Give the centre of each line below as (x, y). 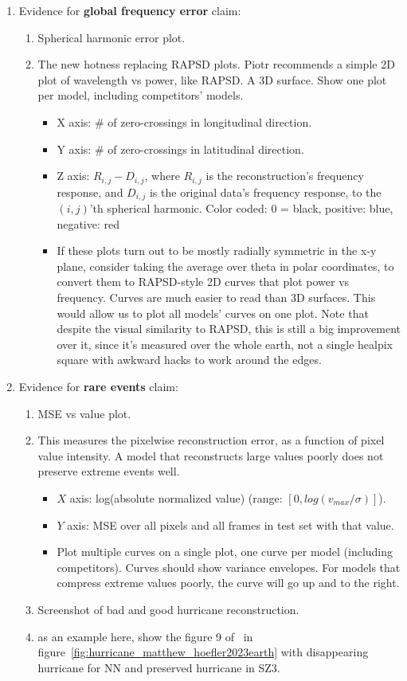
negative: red (88, 223)
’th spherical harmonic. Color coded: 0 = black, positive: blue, (241, 208)
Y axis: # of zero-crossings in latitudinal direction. (180, 149)
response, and (90, 192)
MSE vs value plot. (84, 413)
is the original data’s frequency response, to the (265, 192)
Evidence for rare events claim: (98, 386)
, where (162, 176)
